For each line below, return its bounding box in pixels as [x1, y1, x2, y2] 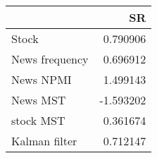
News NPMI [11, 71, 72, 87]
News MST [11, 92, 66, 108]
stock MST [11, 112, 65, 128]
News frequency [11, 51, 89, 67]
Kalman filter [11, 133, 77, 149]
